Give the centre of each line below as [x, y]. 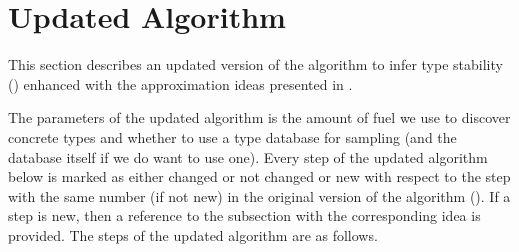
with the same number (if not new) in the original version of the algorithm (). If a [259, 195]
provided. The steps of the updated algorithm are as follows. [193, 234]
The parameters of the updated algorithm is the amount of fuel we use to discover [259, 117]
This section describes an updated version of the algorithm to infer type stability [255, 64]
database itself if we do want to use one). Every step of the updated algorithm [248, 156]
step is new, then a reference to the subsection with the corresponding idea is [244, 215]
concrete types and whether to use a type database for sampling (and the [232, 136]
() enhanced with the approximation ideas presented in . [180, 83]
